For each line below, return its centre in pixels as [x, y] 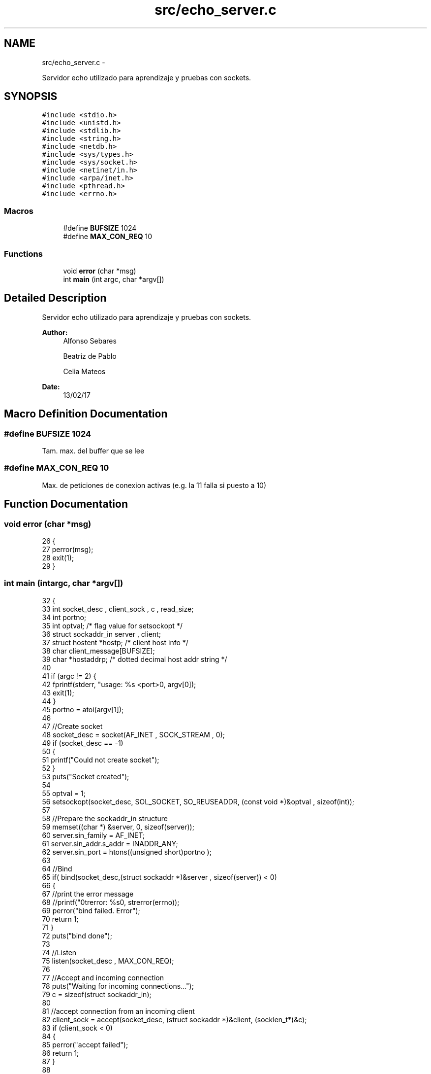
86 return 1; [61, 1053]
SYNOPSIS [31, 97]
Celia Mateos [84, 371]
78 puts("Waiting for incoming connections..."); [118, 986]
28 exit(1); [58, 557]
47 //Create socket [72, 726]
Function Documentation [66, 504]
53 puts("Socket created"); [86, 776]
